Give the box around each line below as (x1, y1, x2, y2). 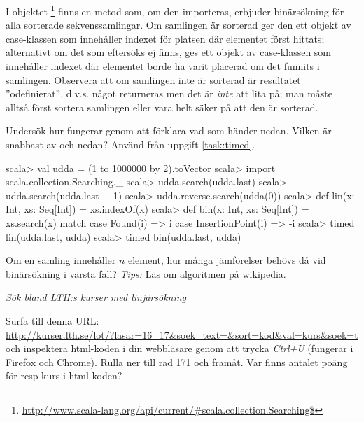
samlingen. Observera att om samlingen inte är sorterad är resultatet (6, 72, 301, 87)
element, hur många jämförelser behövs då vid (127, 253, 326, 267)
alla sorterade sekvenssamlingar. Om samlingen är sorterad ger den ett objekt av (6, 17, 351, 32)
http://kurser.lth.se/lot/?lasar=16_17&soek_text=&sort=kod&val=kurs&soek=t (6, 327, 358, 342)
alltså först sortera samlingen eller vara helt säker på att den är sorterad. (6, 99, 318, 114)
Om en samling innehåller (6, 253, 116, 267)
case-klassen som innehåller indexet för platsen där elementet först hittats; (6, 31, 325, 45)
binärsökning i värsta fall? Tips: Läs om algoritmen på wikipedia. (6, 266, 286, 281)
